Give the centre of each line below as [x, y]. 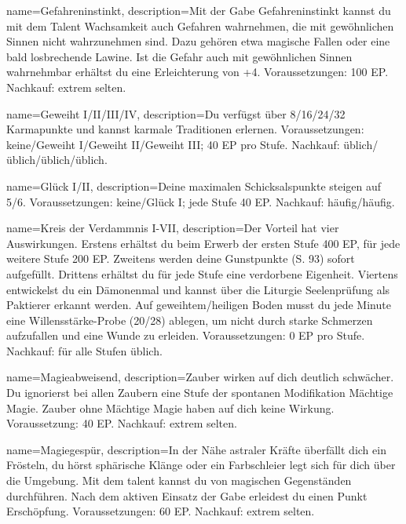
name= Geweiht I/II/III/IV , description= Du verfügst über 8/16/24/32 [176, 113]
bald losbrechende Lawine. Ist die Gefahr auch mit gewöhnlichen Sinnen [179, 56]
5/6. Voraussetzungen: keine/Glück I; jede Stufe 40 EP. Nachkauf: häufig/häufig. [201, 201]
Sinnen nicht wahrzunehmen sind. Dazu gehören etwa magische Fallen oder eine [198, 41]
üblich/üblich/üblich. [57, 160]
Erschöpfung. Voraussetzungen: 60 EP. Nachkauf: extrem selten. [161, 511]
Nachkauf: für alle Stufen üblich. [84, 350]
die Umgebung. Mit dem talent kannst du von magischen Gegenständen [179, 480]
